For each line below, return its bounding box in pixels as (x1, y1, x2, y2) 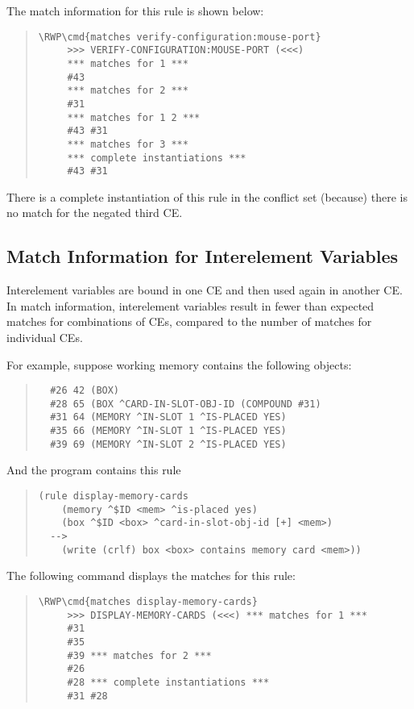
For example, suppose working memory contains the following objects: (6, 356, 352, 373)
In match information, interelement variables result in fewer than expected (6, 297, 375, 314)
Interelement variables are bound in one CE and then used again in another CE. (6, 282, 403, 298)
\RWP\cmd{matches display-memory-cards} (38, 595, 258, 607)
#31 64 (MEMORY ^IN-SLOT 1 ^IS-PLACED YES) (50, 411, 287, 423)
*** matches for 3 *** (67, 138, 188, 150)
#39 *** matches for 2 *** (67, 649, 212, 661)
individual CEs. (6, 328, 83, 345)
